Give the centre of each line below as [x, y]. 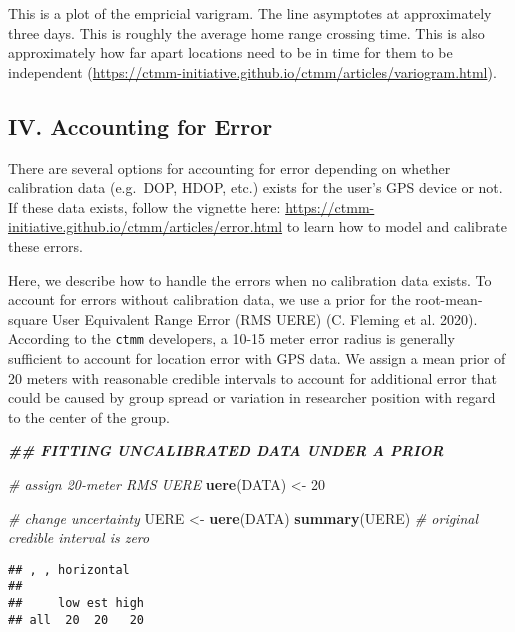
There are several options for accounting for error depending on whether [229, 167]
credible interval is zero [79, 537]
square [28, 318]
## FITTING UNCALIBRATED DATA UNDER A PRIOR [226, 450]
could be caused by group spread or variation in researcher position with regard [252, 397]
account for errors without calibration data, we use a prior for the [209, 299]
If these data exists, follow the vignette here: [144, 206]
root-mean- [449, 299]
